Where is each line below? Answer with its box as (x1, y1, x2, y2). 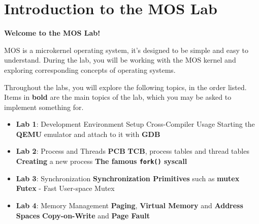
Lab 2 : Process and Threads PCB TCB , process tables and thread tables (16, 146, 249, 156)
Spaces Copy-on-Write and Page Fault (16, 210, 150, 220)
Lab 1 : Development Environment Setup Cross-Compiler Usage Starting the (16, 119, 255, 129)
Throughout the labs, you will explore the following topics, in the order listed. (4, 81, 247, 92)
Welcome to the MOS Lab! (4, 27, 101, 38)
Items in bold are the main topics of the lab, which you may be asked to (4, 92, 232, 102)
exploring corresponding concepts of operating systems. (4, 64, 176, 75)
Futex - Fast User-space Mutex (16, 183, 115, 193)
